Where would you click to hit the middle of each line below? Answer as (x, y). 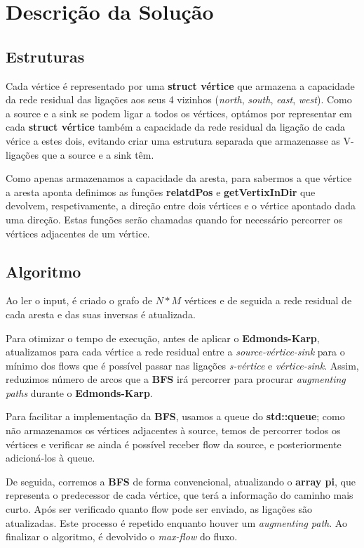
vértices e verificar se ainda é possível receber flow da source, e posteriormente (174, 444)
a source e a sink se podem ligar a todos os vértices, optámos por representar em (179, 113)
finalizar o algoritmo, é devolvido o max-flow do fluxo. (122, 536)
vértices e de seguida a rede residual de (268, 300)
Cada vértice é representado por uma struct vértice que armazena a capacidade (180, 85)
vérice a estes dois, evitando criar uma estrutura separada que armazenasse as (173, 140)
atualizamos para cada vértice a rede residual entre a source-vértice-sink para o (175, 352)
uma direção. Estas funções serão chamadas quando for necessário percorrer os (174, 219)
